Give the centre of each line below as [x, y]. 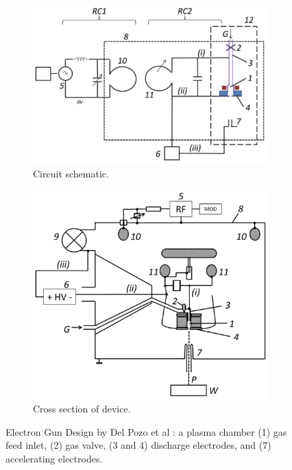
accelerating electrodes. [54, 459]
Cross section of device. [82, 409]
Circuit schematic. [71, 173]
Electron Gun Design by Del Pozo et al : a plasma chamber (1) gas [146, 431]
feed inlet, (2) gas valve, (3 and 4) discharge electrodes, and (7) [138, 445]
